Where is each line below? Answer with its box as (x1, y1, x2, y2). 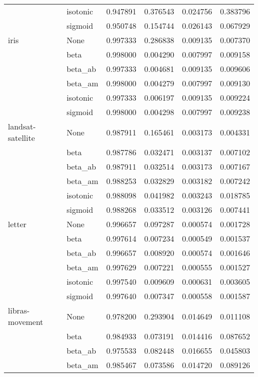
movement (8, 316, 44, 327)
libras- (8, 305, 30, 316)
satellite (8, 132, 35, 143)
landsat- (8, 121, 36, 132)
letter (8, 218, 27, 230)
